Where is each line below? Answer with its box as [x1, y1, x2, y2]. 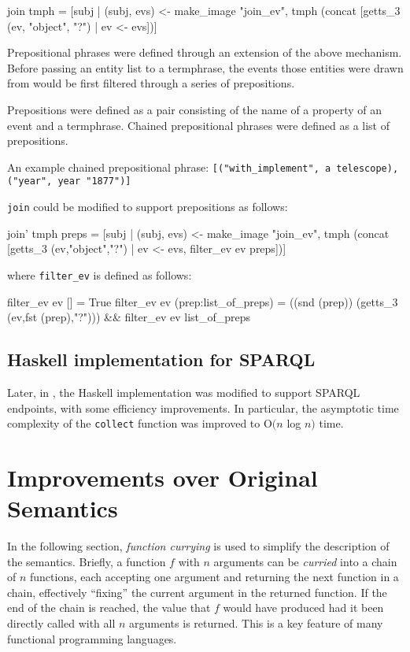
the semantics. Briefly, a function [7, 553, 166, 569]
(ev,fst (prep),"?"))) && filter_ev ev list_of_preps [7, 309, 251, 325]
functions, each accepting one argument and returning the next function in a [30, 569, 399, 585]
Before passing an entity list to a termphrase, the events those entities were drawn [7, 59, 404, 76]
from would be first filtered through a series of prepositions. [7, 75, 295, 91]
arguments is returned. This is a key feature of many [129, 615, 383, 632]
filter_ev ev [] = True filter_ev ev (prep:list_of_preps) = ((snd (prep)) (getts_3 [7, 293, 398, 309]
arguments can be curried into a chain [213, 553, 397, 569]
